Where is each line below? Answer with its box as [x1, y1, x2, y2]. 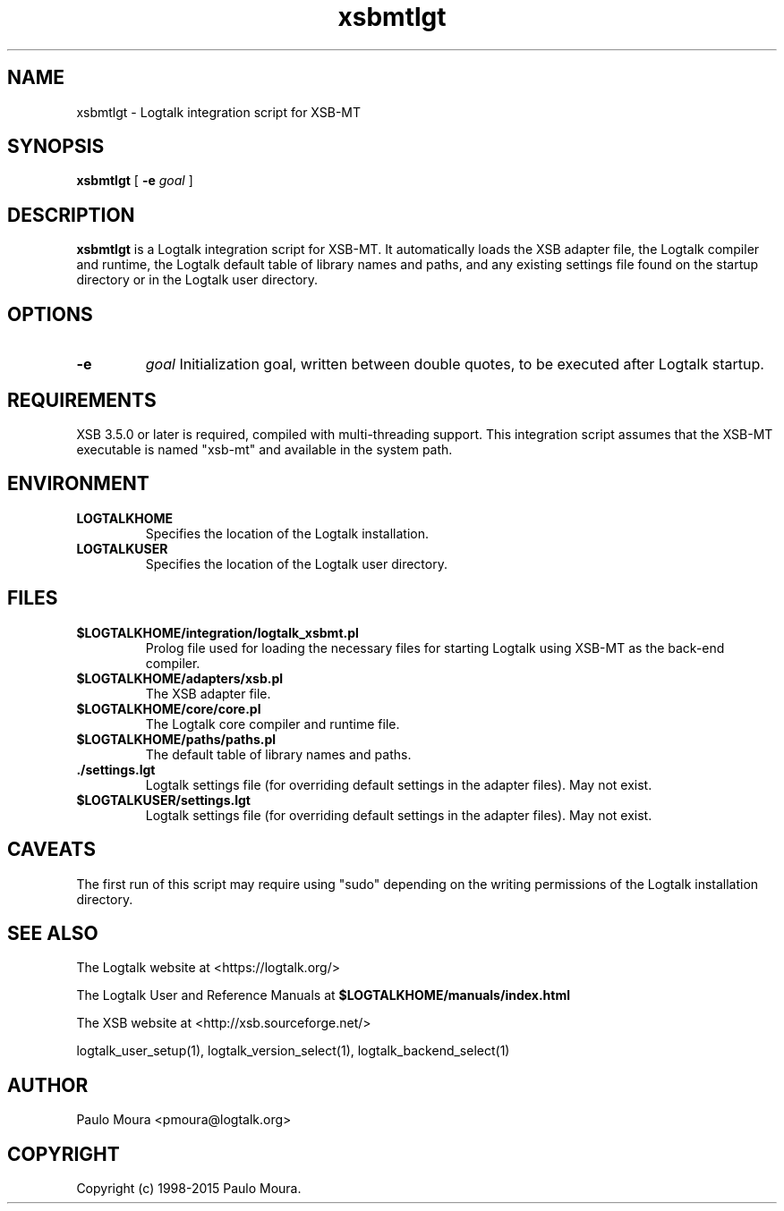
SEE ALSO [7, 921, 98, 944]
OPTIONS [7, 302, 93, 326]
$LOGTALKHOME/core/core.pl [76, 700, 261, 716]
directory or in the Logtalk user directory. [76, 272, 319, 288]
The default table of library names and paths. [145, 746, 412, 762]
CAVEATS [7, 838, 96, 861]
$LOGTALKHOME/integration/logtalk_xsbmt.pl [76, 624, 359, 640]
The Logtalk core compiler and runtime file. [145, 716, 400, 732]
